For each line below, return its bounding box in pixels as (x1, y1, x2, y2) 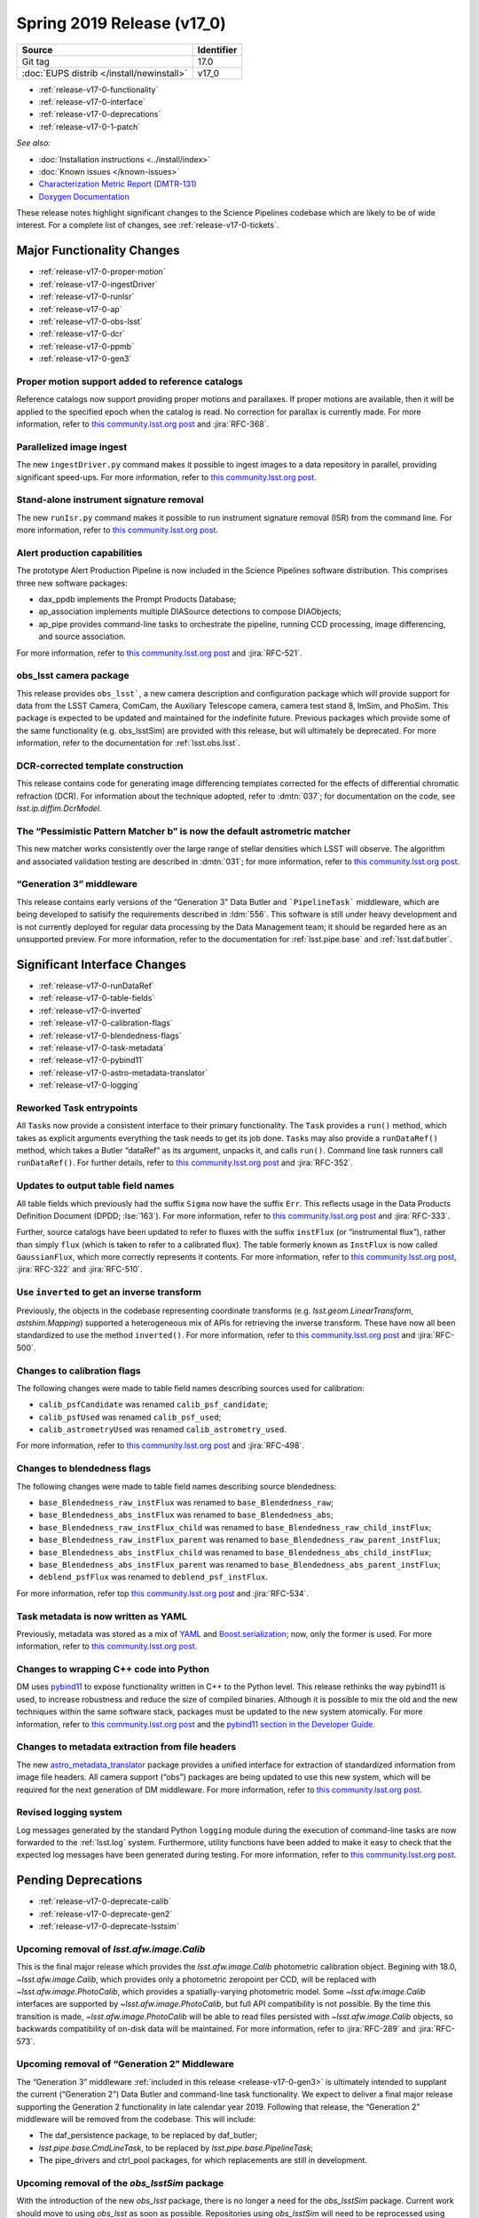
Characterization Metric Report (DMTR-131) (38, 178, 197, 190)
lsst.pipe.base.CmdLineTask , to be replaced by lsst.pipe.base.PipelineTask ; (38, 2143, 314, 2153)
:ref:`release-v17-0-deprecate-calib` (38, 1896, 172, 1907)
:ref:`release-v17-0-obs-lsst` (38, 316, 143, 326)
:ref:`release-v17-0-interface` (38, 96, 146, 106)
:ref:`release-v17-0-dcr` (38, 328, 126, 339)
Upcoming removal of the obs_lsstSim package (16, 2176, 224, 2189)
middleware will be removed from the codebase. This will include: (16, 2113, 256, 2124)
